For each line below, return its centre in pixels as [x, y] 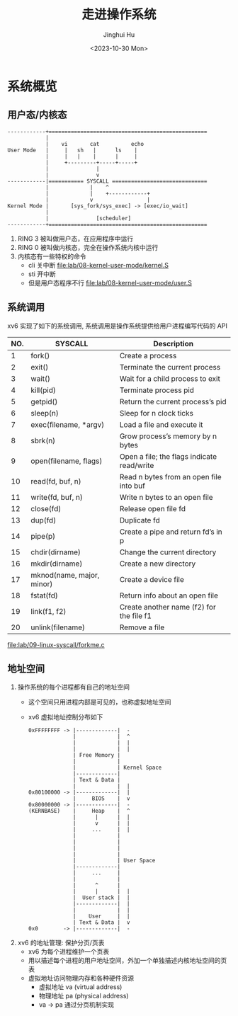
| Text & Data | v [101, 923]
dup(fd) [44, 520]
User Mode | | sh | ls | [73, 150]
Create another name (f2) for [168, 607]
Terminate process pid [157, 390]
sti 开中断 [42, 274]
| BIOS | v [101, 799]
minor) [42, 583]
